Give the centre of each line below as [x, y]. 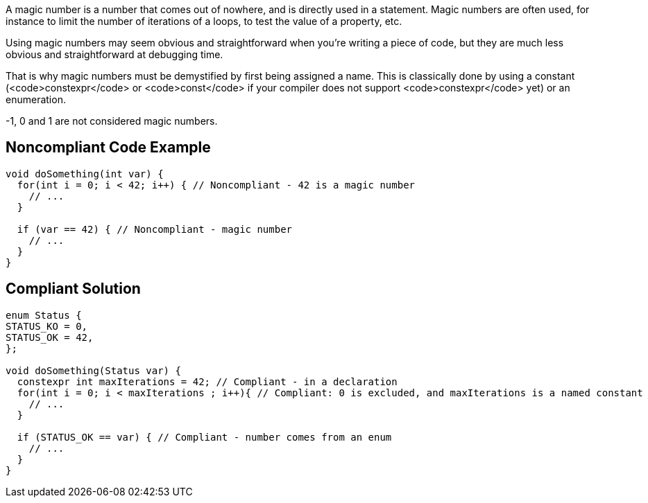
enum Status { [44, 315]
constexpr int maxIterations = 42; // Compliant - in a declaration [207, 381]
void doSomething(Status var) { [93, 370]
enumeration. [36, 99]
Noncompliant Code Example [108, 148]
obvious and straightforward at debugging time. [114, 54]
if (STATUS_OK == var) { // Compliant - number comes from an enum [204, 437]
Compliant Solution [73, 289]
